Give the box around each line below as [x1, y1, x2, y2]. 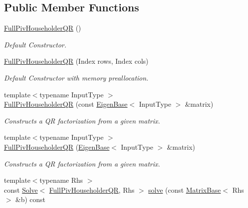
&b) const [15, 194, 46, 205]
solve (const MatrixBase [148, 184, 221, 195]
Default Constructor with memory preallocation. [4, 72, 148, 83]
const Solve [4, 184, 38, 195]
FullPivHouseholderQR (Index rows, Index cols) [4, 56, 148, 66]
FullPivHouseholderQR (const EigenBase [4, 99, 128, 109]
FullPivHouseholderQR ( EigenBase [4, 141, 109, 152]
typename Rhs [39, 175, 83, 185]
